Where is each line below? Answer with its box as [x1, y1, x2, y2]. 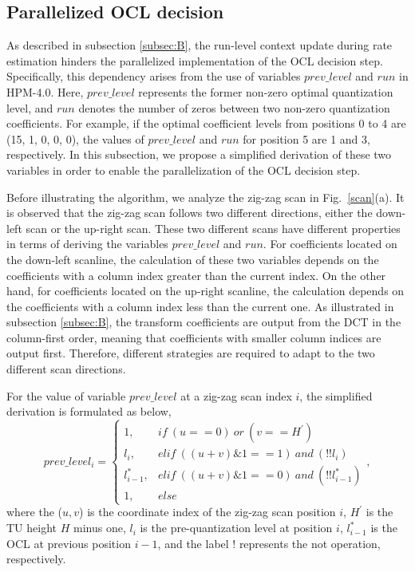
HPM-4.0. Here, [6, 83, 84, 100]
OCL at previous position [6, 535, 131, 551]
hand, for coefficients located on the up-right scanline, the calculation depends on [6, 282, 405, 299]
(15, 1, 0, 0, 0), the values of [6, 130, 144, 147]
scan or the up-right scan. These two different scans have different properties [26, 219, 401, 236]
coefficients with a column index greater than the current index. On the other [6, 266, 386, 283]
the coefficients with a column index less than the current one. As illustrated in [6, 298, 394, 314]
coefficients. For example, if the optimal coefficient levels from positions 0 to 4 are [6, 115, 406, 132]
